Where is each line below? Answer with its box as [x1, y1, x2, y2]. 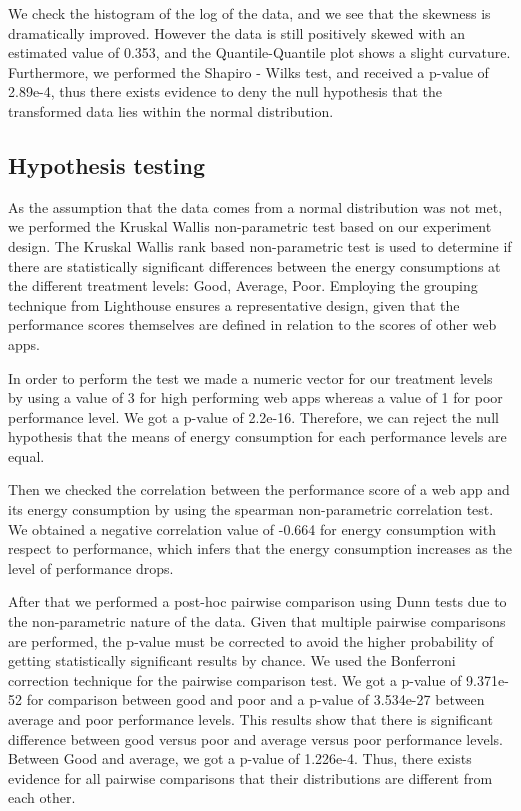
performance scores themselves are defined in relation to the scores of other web [8, 314, 497, 335]
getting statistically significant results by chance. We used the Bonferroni [8, 650, 456, 671]
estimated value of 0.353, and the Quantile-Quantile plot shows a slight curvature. [8, 42, 511, 63]
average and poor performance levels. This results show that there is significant [8, 709, 493, 730]
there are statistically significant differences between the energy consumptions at [8, 255, 501, 276]
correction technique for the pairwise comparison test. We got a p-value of [8, 669, 462, 690]
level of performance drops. [8, 557, 174, 578]
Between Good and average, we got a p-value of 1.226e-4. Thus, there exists [8, 748, 472, 769]
